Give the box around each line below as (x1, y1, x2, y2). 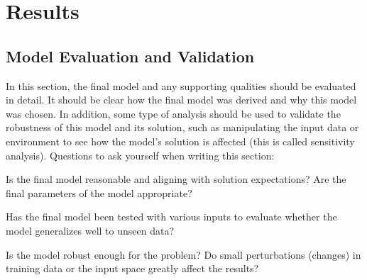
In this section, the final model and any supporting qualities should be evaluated (6, 78, 356, 93)
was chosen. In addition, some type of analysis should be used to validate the (6, 106, 341, 121)
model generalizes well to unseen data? (6, 223, 174, 237)
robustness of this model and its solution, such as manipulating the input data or (6, 120, 359, 135)
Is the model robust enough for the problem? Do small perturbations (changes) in (6, 247, 361, 262)
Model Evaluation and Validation (6, 45, 255, 67)
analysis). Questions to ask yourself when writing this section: (6, 147, 275, 162)
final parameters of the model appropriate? (6, 185, 192, 200)
